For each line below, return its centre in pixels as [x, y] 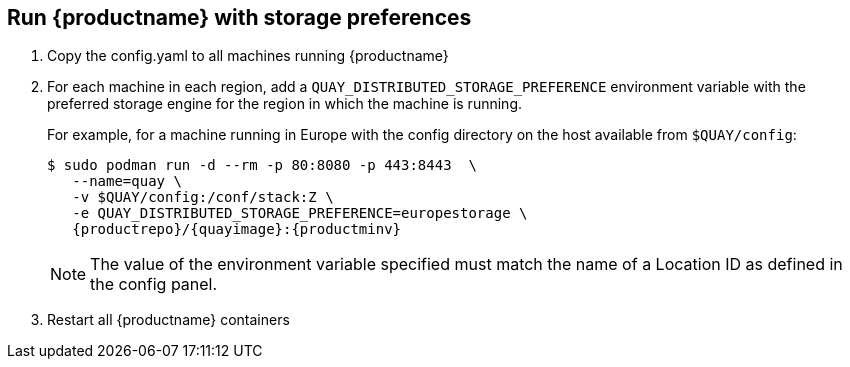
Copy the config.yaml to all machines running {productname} [248, 56]
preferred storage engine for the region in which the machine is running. [284, 104]
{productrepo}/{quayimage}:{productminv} [237, 229]
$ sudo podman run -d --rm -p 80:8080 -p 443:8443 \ [262, 165]
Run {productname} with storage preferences [239, 17]
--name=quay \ [127, 181]
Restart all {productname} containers [168, 320]
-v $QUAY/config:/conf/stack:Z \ [203, 197]
